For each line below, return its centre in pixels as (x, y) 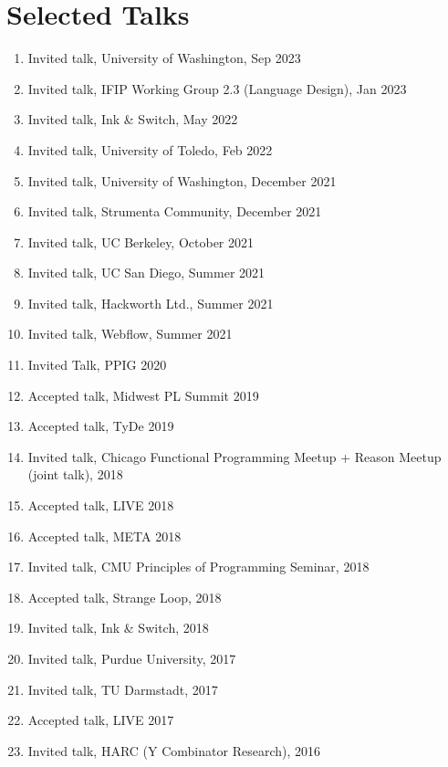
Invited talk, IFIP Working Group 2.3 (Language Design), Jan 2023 (217, 88)
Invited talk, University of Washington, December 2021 (182, 180)
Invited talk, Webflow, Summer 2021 (130, 334)
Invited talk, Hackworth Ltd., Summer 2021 (151, 303)
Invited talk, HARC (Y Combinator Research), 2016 (174, 750)
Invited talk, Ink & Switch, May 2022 (133, 119)
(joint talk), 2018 (75, 474)
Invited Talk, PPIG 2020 (97, 365)
